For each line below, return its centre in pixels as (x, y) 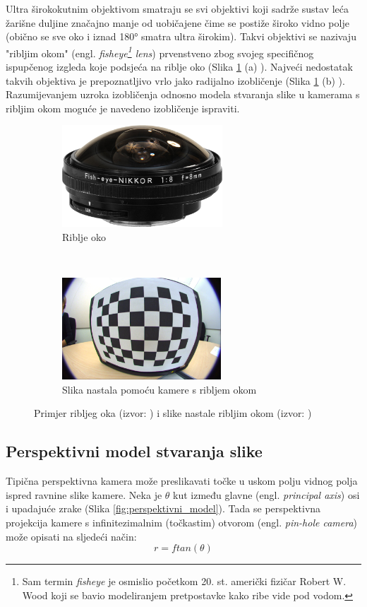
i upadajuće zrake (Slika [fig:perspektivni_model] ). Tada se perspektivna (163, 508)
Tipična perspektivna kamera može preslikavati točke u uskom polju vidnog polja (182, 481)
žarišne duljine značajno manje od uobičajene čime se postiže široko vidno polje (178, 22)
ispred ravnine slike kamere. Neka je (84, 494)
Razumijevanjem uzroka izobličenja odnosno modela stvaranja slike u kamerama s (183, 94)
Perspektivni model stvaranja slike (134, 451)
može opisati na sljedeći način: (71, 536)
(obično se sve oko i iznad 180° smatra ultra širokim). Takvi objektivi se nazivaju (181, 36)
